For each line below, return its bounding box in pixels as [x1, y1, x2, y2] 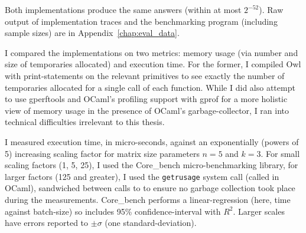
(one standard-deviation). [105, 216, 197, 229]
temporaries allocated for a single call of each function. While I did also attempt [5, 81, 295, 93]
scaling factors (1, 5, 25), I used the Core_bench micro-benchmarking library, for [5, 159, 298, 171]
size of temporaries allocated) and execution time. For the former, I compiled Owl [5, 58, 301, 70]
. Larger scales [233, 205, 285, 217]
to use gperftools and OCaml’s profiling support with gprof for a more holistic [5, 93, 288, 105]
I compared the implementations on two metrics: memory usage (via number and [5, 46, 298, 58]
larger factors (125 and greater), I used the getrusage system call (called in [5, 170, 279, 182]
